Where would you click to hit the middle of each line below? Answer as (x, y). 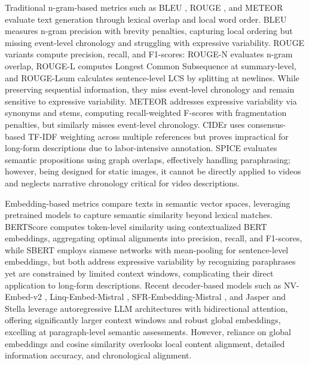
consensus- (267, 124)
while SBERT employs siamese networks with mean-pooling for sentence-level (147, 249)
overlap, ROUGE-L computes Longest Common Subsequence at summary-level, (151, 65)
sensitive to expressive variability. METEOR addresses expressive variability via (151, 101)
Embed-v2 (24, 297)
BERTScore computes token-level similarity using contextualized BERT (136, 226)
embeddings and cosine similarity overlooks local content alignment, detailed (145, 343)
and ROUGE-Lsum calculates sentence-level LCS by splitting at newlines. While (152, 77)
